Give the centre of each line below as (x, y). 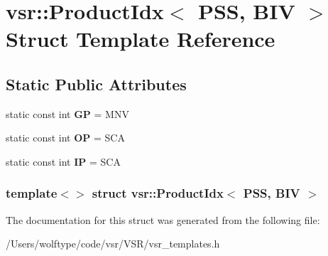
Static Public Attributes (96, 84)
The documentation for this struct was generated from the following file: (163, 219)
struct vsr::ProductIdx (158, 193)
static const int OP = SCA (65, 138)
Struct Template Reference (141, 39)
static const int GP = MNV (67, 113)
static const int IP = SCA (63, 161)
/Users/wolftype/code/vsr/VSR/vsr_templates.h (113, 244)
